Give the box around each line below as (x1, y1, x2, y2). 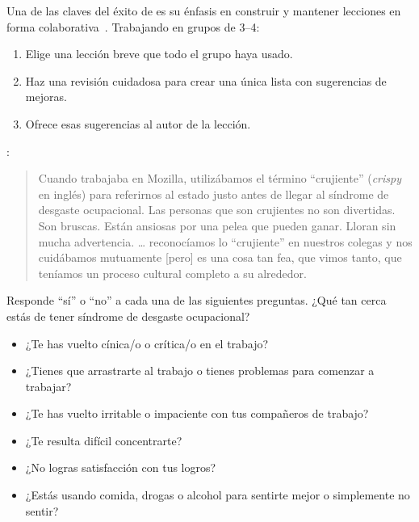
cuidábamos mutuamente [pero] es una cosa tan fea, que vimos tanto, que (38, 249, 402, 266)
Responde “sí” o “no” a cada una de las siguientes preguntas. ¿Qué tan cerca (6, 292, 387, 309)
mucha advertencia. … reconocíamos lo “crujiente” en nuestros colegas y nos (38, 233, 413, 250)
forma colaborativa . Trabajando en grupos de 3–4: (6, 18, 260, 35)
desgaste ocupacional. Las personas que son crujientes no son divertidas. (38, 201, 396, 218)
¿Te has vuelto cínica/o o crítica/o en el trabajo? (25, 335, 269, 352)
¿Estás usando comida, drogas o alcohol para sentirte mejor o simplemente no (25, 486, 410, 503)
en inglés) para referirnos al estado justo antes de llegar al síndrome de (38, 185, 389, 202)
